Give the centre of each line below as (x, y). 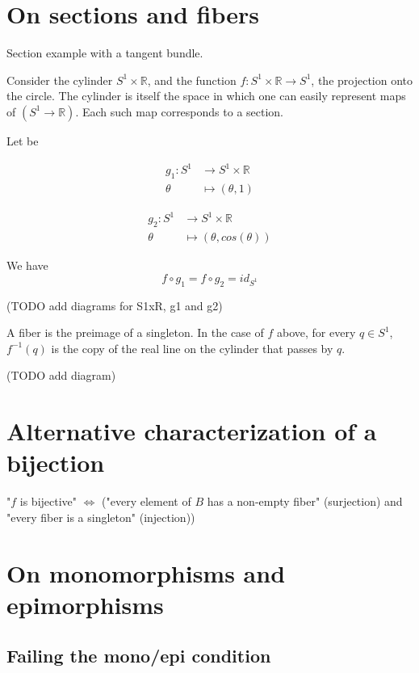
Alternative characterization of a (192, 431)
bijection (56, 463)
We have (27, 265)
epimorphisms (85, 604)
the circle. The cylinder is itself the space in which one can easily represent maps (206, 96)
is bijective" (48, 501)
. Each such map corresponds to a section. (180, 111)
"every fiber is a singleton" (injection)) (101, 517)
